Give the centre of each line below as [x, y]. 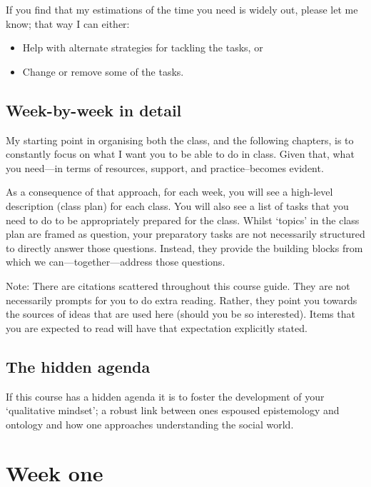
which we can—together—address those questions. [116, 262]
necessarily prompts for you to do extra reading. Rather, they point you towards [182, 300]
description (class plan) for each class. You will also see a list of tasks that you [177, 205]
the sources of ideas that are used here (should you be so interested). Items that [181, 314]
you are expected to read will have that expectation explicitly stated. [157, 327]
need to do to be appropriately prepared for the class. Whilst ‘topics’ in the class [183, 220]
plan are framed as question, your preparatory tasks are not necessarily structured [185, 234]
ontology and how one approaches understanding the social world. [150, 424]
